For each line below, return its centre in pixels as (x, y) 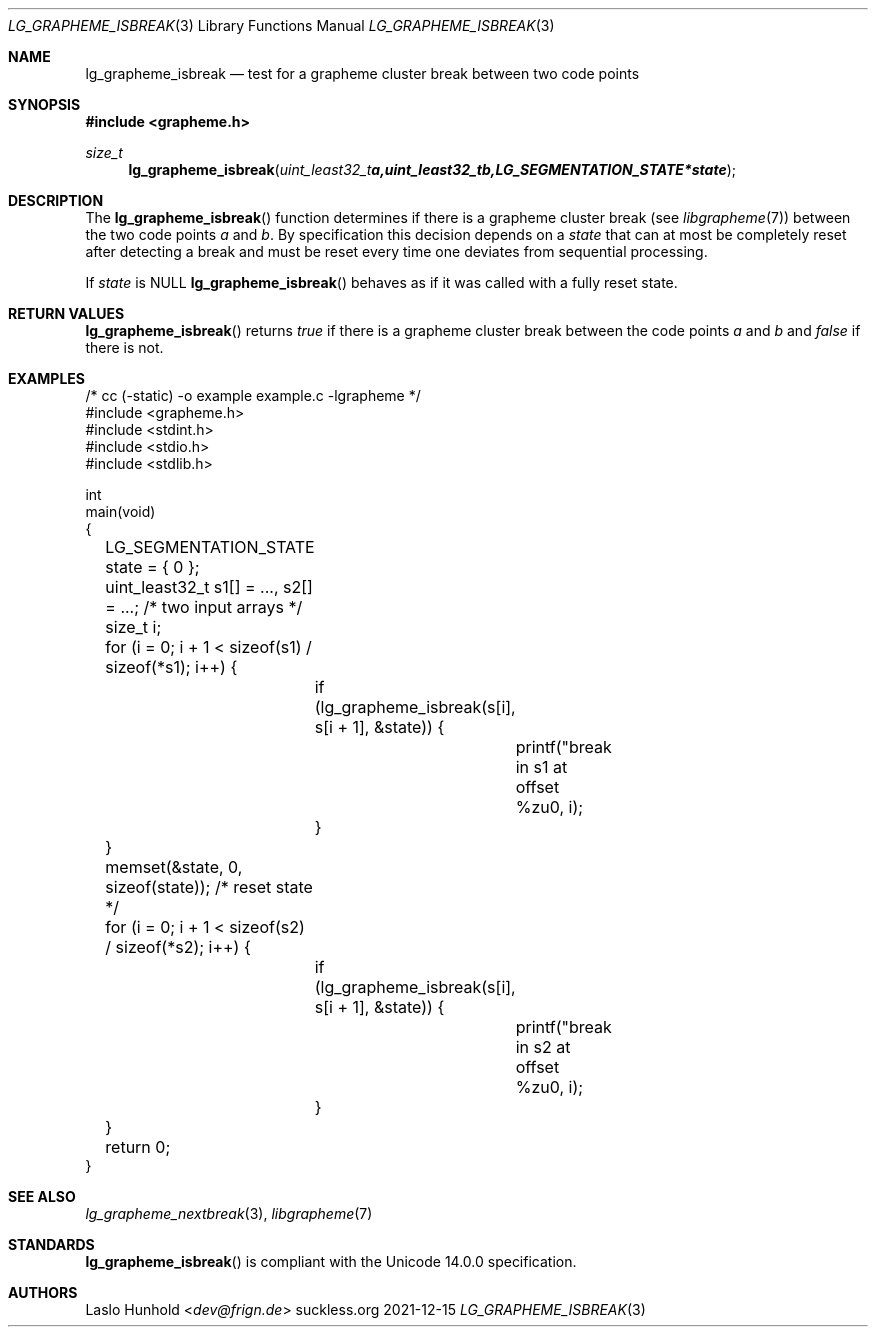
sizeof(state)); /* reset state (209, 887)
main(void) (120, 511)
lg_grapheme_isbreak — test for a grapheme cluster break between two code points (362, 73)
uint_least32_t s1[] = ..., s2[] (209, 587)
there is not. (124, 347)
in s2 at (543, 1047)
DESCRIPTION (56, 200)
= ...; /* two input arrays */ (204, 607)
